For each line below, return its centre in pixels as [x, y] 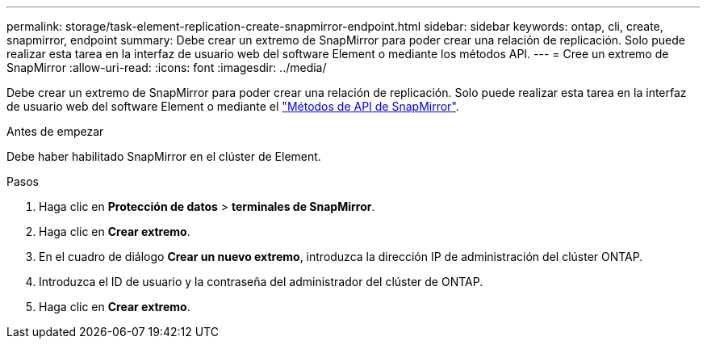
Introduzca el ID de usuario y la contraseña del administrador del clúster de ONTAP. [261, 282]
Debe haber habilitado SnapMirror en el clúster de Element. [164, 156]
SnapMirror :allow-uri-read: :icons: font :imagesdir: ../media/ [167, 67]
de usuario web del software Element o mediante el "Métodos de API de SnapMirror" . [233, 106]
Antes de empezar [55, 131]
